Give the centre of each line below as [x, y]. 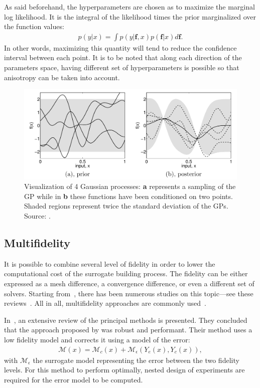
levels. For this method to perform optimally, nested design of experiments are [124, 370]
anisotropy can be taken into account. [62, 77]
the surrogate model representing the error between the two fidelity [136, 360]
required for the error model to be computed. [74, 379]
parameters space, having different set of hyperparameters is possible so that [122, 67]
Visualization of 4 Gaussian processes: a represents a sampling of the [130, 186]
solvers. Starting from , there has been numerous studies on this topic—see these [129, 293]
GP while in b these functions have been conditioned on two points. [128, 196]
